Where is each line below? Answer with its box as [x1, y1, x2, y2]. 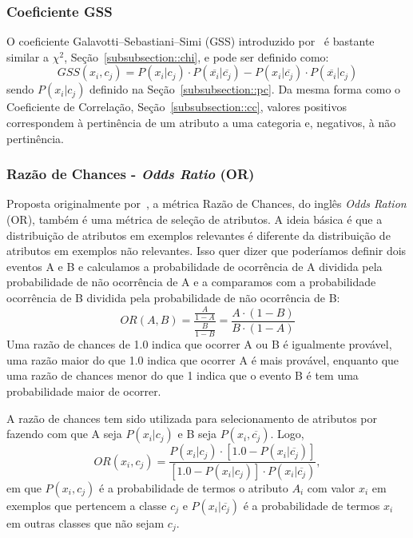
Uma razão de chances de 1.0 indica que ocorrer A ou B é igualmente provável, [6, 336, 392, 353]
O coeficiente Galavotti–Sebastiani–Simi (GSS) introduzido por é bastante [6, 33, 375, 50]
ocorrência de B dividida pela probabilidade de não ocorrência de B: [6, 289, 340, 305]
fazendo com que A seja [6, 425, 122, 442]
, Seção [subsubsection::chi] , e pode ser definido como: [64, 48, 329, 65]
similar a [6, 48, 50, 65]
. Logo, [270, 425, 304, 442]
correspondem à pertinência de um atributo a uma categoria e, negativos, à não [6, 114, 396, 130]
